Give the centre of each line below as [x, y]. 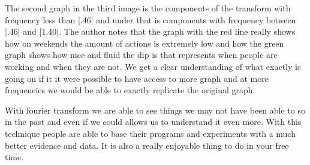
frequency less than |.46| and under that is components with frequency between [151, 19]
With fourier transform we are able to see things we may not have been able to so [155, 110]
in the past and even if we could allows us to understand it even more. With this [153, 122]
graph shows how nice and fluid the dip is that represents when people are [141, 55]
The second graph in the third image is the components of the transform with [148, 8]
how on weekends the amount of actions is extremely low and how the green [145, 43]
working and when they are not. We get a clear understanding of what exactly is [153, 66]
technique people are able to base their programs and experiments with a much [150, 133]
